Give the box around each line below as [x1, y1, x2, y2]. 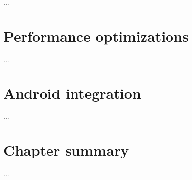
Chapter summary [3, 140, 129, 160]
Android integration [3, 83, 141, 103]
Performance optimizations [3, 25, 189, 45]
